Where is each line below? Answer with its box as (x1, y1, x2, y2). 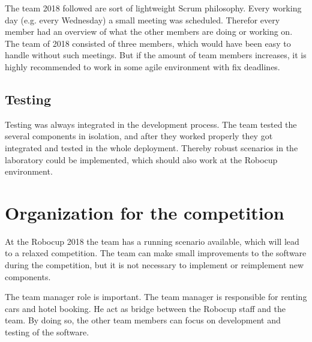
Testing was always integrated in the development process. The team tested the (5, 118, 297, 130)
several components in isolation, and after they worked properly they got (5, 130, 273, 142)
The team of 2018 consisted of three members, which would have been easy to (5, 37, 291, 49)
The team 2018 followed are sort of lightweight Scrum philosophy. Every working (5, 2, 302, 14)
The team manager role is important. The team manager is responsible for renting (5, 290, 307, 303)
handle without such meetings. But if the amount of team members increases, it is (5, 49, 307, 61)
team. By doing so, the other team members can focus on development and (5, 314, 281, 326)
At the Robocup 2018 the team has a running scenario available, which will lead (5, 235, 299, 247)
